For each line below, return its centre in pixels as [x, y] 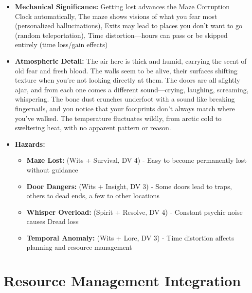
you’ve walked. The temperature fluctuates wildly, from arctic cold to [118, 118]
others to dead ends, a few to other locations [93, 196]
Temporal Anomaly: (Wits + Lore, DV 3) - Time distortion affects [130, 237]
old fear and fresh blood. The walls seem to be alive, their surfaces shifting [126, 70]
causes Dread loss [53, 221]
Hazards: [30, 144]
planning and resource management [79, 247]
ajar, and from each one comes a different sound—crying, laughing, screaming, [132, 89]
